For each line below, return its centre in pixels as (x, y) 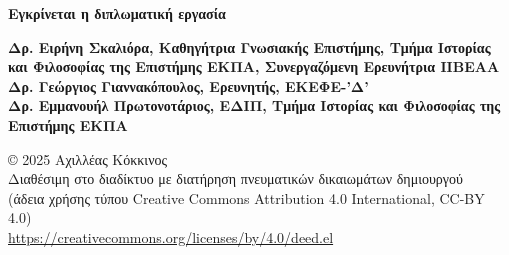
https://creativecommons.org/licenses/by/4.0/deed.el (171, 236)
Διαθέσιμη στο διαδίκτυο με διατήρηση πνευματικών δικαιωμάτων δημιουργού (235, 178)
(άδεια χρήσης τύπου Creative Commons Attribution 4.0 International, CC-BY (246, 197)
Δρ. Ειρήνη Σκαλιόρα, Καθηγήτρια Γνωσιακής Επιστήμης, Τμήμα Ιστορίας (249, 46)
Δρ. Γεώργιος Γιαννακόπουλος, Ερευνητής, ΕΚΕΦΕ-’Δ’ (188, 85)
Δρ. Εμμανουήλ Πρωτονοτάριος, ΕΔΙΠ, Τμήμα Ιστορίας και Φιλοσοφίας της (254, 105)
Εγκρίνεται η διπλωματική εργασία (117, 13)
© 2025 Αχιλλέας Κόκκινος (88, 158)
